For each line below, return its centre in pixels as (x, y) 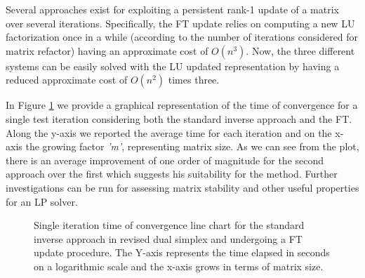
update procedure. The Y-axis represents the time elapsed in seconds (182, 252)
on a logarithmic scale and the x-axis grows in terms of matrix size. (179, 266)
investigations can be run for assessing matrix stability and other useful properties (182, 187)
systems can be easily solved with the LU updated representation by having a (173, 66)
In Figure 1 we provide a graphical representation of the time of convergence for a (182, 105)
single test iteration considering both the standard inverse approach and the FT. (179, 118)
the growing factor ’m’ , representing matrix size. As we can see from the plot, (192, 146)
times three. (194, 80)
